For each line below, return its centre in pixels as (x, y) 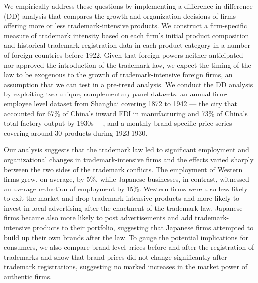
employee (18, 103)
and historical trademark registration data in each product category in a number (127, 45)
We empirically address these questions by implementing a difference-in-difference (128, 6)
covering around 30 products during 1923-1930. (76, 133)
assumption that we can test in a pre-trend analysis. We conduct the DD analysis (129, 84)
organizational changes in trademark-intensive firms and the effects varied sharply (129, 159)
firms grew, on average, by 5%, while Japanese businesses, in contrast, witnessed (127, 179)
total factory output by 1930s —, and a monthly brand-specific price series (118, 123)
